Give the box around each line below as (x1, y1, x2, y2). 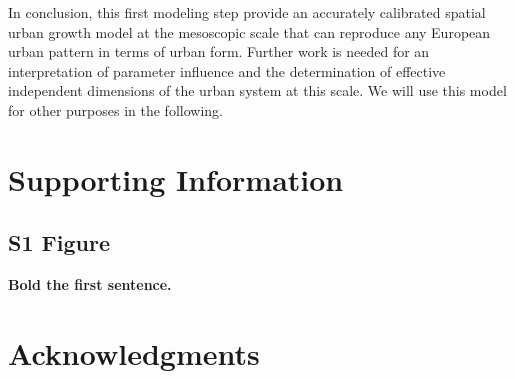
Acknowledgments (8, 332, 260, 373)
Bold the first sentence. (8, 274, 172, 295)
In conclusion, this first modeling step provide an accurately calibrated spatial (8, 2, 486, 22)
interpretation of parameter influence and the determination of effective (8, 60, 446, 81)
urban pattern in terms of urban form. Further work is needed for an (8, 41, 430, 62)
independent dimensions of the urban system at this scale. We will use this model (8, 80, 507, 101)
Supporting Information (8, 158, 344, 199)
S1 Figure (8, 227, 110, 258)
